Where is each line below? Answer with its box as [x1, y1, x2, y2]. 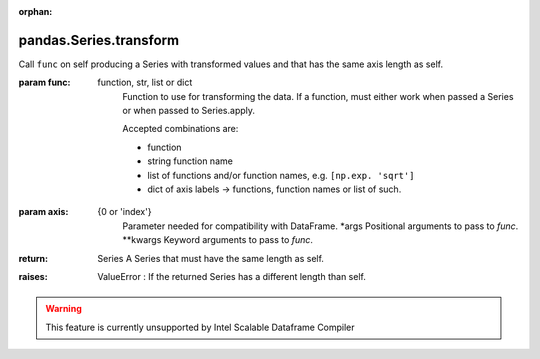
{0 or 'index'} [97, 206, 152, 218]
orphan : [18, 6, 53, 17]
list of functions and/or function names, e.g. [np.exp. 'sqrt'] [147, 169, 415, 181]
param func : [18, 76, 71, 89]
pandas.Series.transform [18, 31, 180, 49]
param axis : [18, 206, 69, 218]
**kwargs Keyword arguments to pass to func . [122, 234, 314, 246]
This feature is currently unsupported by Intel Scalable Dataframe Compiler [45, 321, 355, 333]
